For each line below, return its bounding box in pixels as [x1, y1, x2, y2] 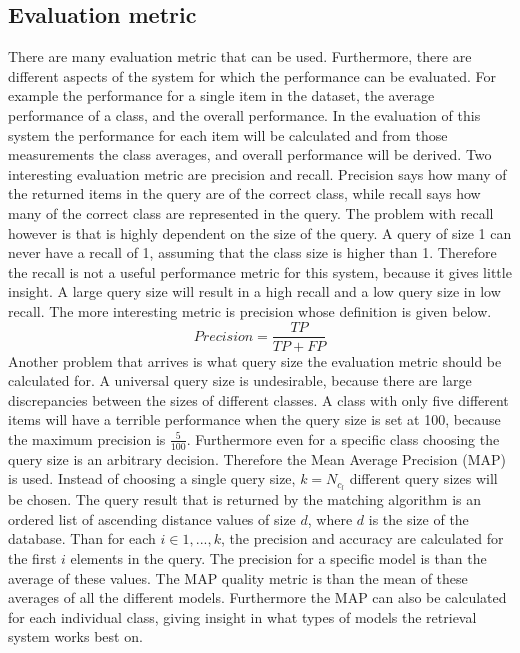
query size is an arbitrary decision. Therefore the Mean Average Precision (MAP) [8, 448, 507, 469]
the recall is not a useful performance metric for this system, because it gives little [8, 261, 512, 282]
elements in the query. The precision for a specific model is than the [70, 548, 487, 569]
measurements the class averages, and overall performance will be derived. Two [8, 144, 492, 165]
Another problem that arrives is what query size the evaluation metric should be [8, 350, 502, 371]
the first [8, 548, 57, 569]
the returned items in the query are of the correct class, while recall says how [8, 183, 481, 204]
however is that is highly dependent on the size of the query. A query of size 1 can [8, 222, 512, 243]
